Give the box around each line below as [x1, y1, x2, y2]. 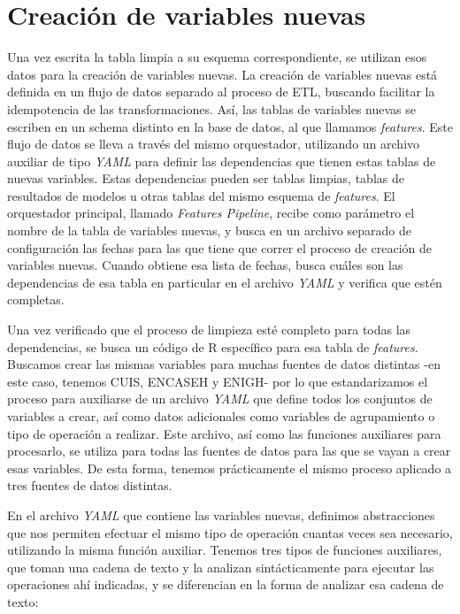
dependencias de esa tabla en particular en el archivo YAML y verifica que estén [7, 272, 442, 291]
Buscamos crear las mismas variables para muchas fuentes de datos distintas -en [7, 355, 441, 373]
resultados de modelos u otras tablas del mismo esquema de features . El [7, 186, 395, 204]
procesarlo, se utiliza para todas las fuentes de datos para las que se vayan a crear [7, 441, 451, 460]
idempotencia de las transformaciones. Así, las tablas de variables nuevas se [7, 99, 416, 118]
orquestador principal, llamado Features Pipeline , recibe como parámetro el [7, 203, 415, 222]
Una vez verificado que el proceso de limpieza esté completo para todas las [7, 320, 411, 339]
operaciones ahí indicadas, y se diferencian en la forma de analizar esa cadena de [7, 575, 444, 594]
